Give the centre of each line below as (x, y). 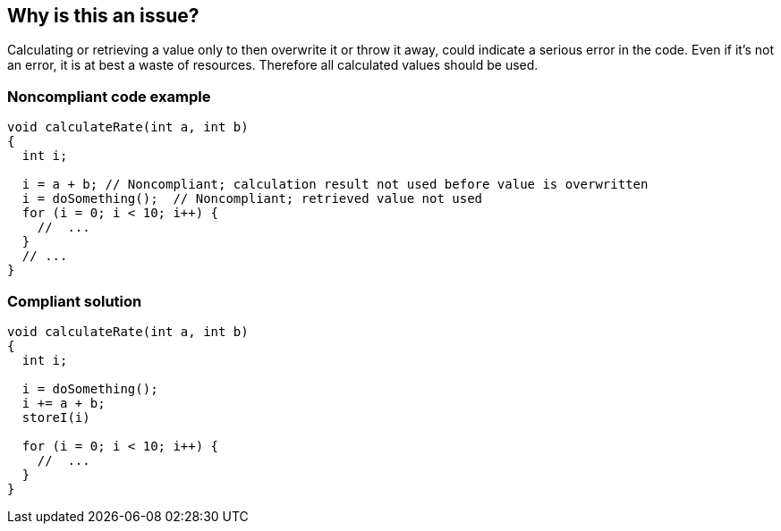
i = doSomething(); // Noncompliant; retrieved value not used (252, 199)
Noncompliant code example (109, 96)
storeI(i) (56, 417)
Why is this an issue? (103, 16)
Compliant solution (75, 301)
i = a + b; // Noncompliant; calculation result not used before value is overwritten (335, 185)
